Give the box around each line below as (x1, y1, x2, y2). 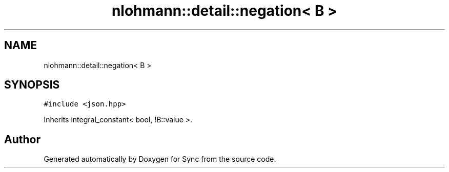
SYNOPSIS (4, 78, 60, 92)
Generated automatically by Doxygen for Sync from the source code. (44, 155, 276, 164)
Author (4, 133, 40, 146)
